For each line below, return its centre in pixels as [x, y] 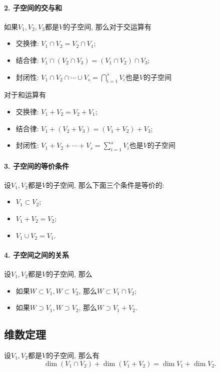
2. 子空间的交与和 [33, 7]
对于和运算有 [25, 95]
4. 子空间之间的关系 [36, 254]
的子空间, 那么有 [73, 355]
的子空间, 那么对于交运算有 [107, 26]
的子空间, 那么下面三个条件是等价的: [105, 185]
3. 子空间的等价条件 [36, 166]
